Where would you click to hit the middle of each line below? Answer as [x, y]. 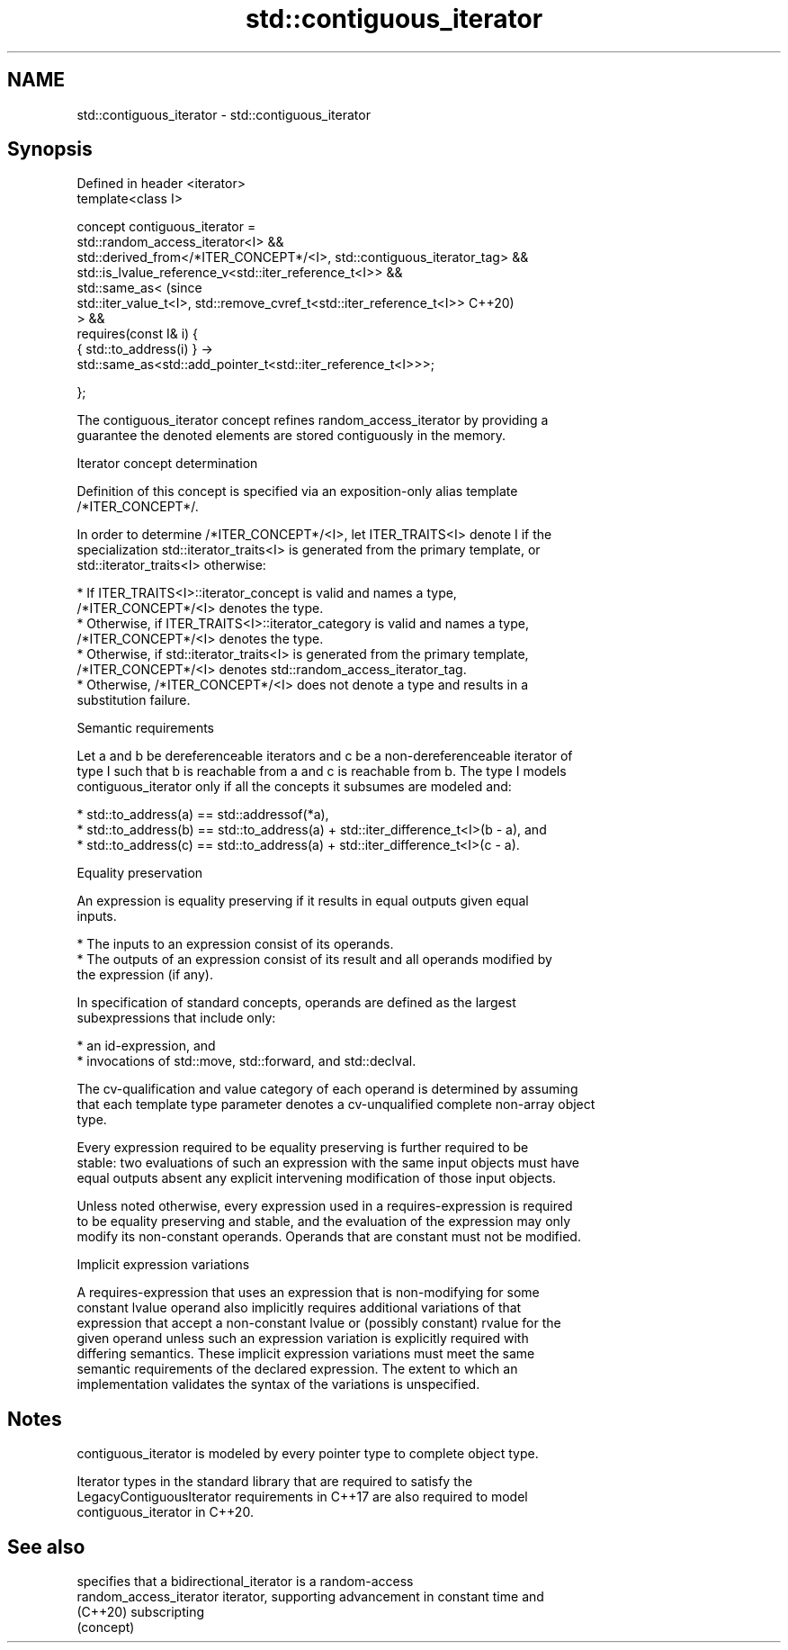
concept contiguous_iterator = [166, 227]
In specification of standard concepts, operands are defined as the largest [296, 1003]
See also [46, 1546]
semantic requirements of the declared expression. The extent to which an [297, 1369]
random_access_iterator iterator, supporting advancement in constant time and [310, 1597]
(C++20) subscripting [141, 1612]
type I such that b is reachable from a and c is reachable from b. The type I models [322, 771]
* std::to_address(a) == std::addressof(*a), [203, 815]
